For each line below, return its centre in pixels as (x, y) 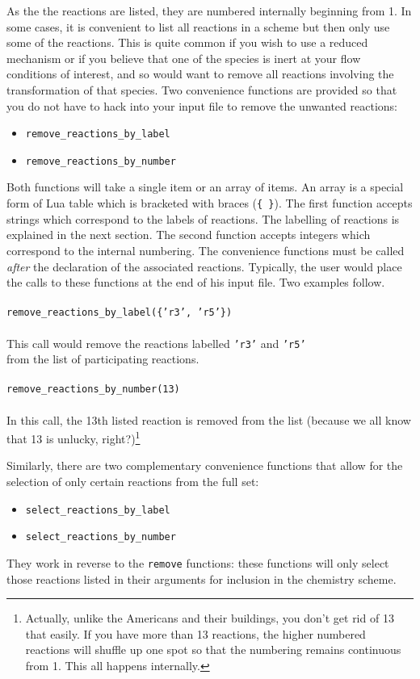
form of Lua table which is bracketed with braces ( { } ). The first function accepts (210, 203)
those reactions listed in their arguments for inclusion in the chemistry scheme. (202, 578)
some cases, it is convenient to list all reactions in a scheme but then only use (198, 26)
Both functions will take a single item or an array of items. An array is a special (205, 187)
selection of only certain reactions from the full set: (133, 482)
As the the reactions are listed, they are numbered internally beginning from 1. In (209, 10)
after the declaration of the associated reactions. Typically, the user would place (204, 266)
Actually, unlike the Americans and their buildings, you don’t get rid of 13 (210, 618)
